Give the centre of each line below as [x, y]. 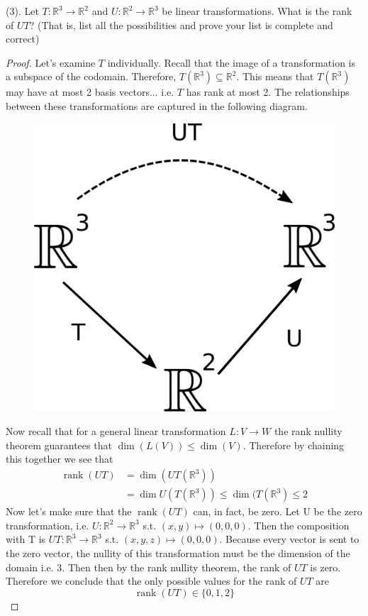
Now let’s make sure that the [69, 511]
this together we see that [60, 459]
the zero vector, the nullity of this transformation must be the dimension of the [178, 552]
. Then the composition [299, 525]
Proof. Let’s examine [51, 62]
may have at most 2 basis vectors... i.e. [90, 92]
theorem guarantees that [59, 445]
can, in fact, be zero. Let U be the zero [278, 511]
